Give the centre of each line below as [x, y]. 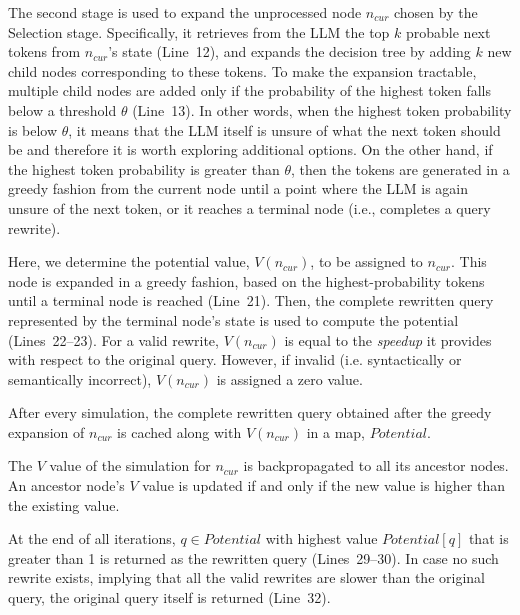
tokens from [44, 51]
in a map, [336, 431]
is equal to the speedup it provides [388, 339]
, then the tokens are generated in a [400, 168]
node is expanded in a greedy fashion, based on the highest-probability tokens [246, 280]
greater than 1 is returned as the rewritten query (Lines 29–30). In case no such [253, 557]
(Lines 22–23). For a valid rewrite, [113, 339]
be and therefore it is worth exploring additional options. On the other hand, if [250, 149]
